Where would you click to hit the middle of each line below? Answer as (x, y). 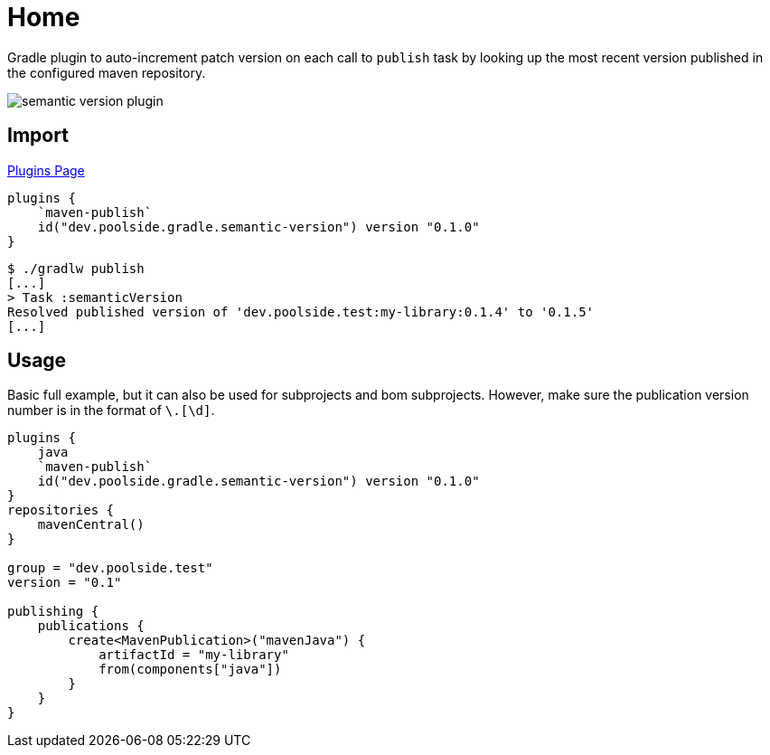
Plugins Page (46, 170)
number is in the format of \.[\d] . (111, 411)
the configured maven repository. (107, 72)
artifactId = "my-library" (194, 655)
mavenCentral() (91, 525)
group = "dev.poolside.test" (110, 568)
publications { (91, 626)
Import (38, 136)
